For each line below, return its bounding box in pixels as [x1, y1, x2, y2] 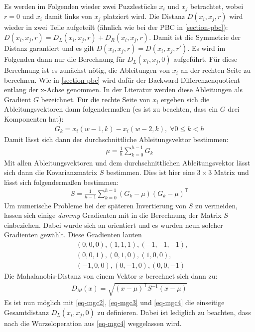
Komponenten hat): [4, 114, 64, 124]
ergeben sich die [160, 94, 210, 104]
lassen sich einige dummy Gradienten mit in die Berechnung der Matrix [4, 210, 222, 220]
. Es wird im [187, 43, 226, 53]
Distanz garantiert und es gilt [4, 43, 94, 53]
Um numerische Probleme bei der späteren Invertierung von [4, 200, 187, 210]
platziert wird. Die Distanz [103, 11, 185, 21]
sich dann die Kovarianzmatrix [4, 167, 98, 177]
